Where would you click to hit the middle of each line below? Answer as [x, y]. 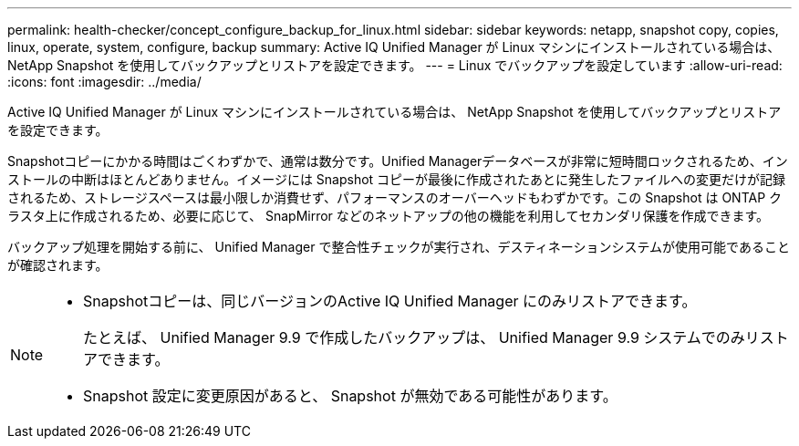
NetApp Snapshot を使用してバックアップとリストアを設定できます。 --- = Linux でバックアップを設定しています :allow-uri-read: [395, 65]
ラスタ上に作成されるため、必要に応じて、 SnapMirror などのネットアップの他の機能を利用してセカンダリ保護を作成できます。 [388, 216]
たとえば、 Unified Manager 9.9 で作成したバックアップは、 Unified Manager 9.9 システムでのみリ [421, 337]
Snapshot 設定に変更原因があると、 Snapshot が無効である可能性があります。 [350, 396]
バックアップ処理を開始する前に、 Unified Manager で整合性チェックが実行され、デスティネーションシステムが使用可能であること [399, 247]
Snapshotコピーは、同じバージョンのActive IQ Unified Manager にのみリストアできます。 [390, 301]
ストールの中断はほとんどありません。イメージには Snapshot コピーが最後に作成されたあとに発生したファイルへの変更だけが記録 [397, 179]
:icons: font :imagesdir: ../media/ [104, 82]
